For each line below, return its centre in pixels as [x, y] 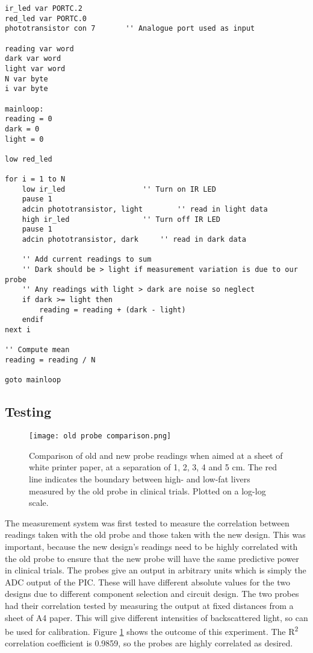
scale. [39, 503]
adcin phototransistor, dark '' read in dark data [134, 240]
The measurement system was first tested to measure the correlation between [147, 522]
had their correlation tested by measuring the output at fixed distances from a [149, 605]
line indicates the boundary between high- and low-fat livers [140, 478]
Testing [28, 412]
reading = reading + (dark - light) [113, 310]
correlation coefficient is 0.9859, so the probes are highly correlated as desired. [149, 643]
